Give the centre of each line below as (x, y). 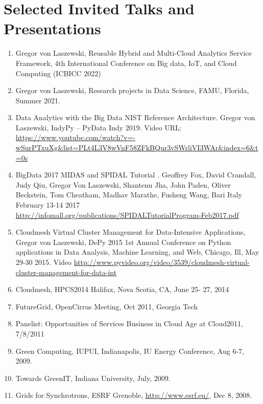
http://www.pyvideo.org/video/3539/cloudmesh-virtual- (162, 262)
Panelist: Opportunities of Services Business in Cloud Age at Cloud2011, (129, 323)
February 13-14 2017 (47, 205)
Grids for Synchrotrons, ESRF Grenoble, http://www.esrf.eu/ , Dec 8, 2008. (134, 395)
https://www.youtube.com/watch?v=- (75, 137)
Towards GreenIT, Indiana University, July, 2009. (93, 378)
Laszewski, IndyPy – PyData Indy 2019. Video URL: (99, 127)
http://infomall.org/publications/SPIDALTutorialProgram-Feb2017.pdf (127, 215)
